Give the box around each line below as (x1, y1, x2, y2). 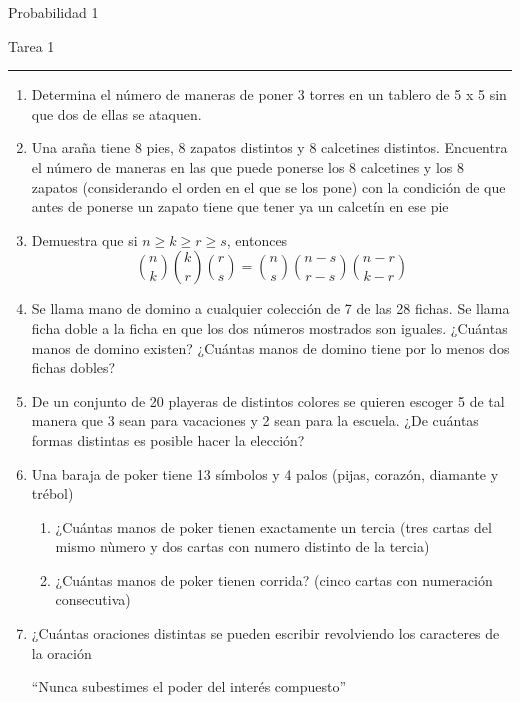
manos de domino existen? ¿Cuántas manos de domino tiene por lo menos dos (31, 337, 510, 358)
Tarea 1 (8, 35, 55, 56)
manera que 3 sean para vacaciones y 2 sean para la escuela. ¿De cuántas (31, 410, 479, 431)
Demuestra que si (31, 229, 138, 250)
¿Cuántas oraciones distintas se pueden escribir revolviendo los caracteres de (31, 623, 500, 644)
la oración (31, 642, 92, 663)
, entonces (226, 229, 288, 250)
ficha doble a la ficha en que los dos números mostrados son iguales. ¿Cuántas (31, 317, 508, 338)
